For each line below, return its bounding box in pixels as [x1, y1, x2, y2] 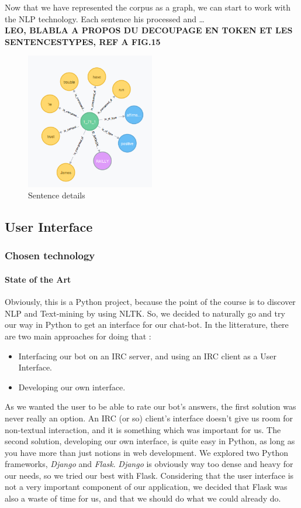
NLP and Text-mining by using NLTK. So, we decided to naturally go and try [5, 307, 285, 319]
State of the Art [5, 273, 71, 285]
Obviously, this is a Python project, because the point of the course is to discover [5, 296, 296, 308]
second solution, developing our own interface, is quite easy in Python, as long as [5, 435, 295, 447]
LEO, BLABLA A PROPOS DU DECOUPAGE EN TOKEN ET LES [5, 24, 293, 36]
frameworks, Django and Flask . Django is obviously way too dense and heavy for [5, 458, 293, 470]
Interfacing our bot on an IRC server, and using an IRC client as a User [18, 349, 276, 362]
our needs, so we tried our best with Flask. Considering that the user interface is [5, 469, 294, 481]
